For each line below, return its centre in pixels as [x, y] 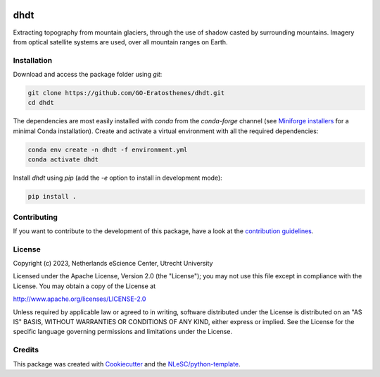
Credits [26, 350]
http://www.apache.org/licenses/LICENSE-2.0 [80, 299]
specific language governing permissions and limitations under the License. [122, 332]
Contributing [35, 217]
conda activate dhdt [63, 160]
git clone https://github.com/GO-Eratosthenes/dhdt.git [126, 93]
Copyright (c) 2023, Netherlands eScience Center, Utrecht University [113, 264]
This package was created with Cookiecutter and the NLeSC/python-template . [127, 364]
